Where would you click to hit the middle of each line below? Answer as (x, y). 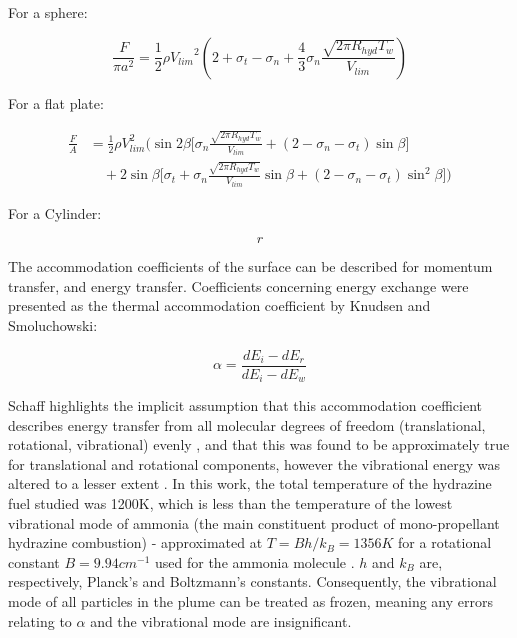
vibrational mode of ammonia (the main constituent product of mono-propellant (254, 522)
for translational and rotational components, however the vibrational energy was (254, 463)
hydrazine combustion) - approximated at (135, 542)
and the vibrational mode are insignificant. (221, 620)
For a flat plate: (56, 102)
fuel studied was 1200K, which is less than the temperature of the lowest (230, 503)
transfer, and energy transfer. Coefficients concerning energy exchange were (238, 285)
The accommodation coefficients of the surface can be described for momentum (250, 266)
